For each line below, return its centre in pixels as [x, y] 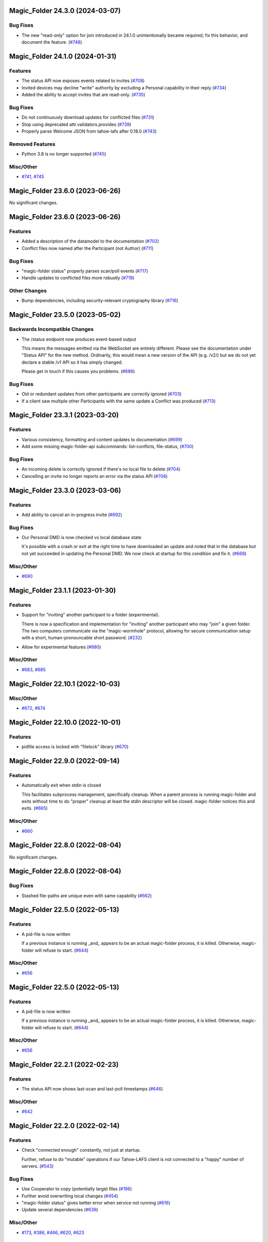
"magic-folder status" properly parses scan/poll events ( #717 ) [85, 271]
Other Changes [28, 291]
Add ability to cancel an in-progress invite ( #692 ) [72, 515]
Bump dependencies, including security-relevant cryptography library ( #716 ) [100, 301]
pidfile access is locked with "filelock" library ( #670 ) [75, 747]
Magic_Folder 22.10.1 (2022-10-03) [65, 684]
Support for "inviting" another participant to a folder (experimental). [91, 615]
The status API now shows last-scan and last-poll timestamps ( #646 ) [92, 1088]
